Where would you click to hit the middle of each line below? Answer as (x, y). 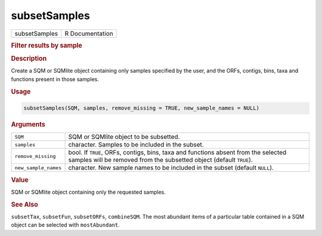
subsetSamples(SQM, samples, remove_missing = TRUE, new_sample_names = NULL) (141, 108)
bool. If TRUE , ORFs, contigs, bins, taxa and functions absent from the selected (177, 153)
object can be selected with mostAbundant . (65, 225)
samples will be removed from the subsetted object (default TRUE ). (161, 160)
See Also (24, 204)
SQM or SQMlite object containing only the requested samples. (89, 192)
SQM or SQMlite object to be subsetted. (124, 137)
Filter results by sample (47, 45)
